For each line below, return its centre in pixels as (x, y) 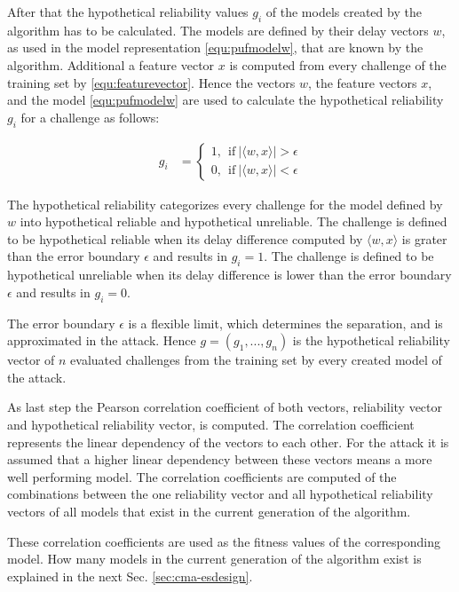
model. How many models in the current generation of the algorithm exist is (214, 559)
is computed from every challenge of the (338, 64)
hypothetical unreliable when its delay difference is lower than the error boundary (229, 275)
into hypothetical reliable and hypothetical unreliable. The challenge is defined (233, 221)
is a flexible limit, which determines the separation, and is (285, 323)
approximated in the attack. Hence (102, 340)
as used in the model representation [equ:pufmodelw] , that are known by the (215, 47)
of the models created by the (344, 12)
